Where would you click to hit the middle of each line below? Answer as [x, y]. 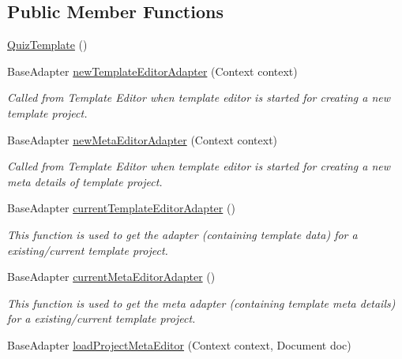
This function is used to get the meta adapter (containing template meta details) [201, 303]
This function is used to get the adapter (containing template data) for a [182, 234]
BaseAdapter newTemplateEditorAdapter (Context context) [152, 71]
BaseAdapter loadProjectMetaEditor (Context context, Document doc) [179, 344]
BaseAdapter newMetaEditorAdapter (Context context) [143, 139]
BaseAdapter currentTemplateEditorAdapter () [121, 208]
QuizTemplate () [47, 45]
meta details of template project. [85, 181]
